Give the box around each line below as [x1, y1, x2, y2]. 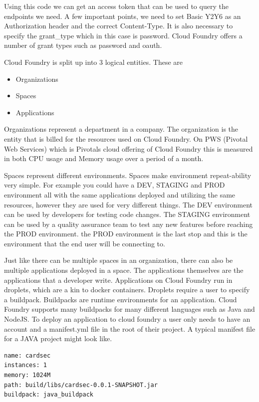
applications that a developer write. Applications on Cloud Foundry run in [4, 274, 233, 285]
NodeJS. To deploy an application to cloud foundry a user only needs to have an [4, 314, 251, 324]
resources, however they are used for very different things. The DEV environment [4, 199, 253, 209]
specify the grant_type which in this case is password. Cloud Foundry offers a [4, 30, 243, 40]
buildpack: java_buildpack [4, 391, 93, 399]
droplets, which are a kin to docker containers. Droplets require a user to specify [4, 284, 250, 295]
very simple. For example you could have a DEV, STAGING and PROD [4, 180, 225, 190]
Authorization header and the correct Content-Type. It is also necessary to [4, 20, 233, 31]
